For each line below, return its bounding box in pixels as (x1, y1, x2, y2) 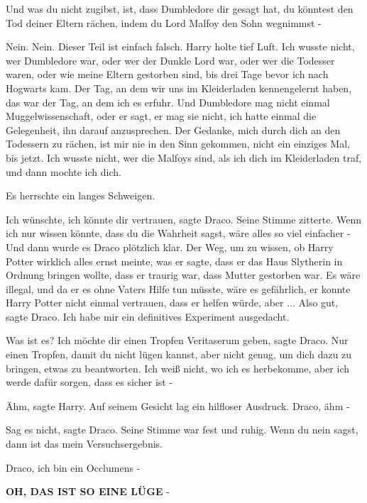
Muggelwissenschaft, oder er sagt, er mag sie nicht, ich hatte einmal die (6, 109, 317, 123)
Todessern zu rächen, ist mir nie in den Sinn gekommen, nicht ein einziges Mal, (6, 136, 350, 151)
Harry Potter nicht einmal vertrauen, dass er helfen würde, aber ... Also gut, (6, 295, 339, 310)
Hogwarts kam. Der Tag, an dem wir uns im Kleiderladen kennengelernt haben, (6, 80, 352, 95)
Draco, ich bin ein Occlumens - (6, 460, 141, 475)
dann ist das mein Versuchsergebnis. (6, 436, 163, 451)
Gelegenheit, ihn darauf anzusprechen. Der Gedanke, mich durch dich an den (6, 122, 341, 137)
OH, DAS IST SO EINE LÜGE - (6, 484, 170, 499)
